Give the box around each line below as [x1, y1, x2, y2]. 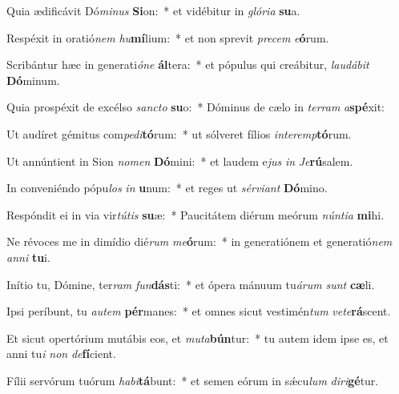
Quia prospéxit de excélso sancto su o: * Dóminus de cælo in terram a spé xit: [6, 98, 385, 115]
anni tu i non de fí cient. [6, 345, 116, 362]
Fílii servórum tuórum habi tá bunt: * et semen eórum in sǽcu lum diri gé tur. [6, 372, 379, 388]
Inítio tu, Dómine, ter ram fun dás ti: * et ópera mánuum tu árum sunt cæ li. [6, 275, 375, 292]
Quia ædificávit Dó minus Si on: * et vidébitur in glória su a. [6, 2, 300, 18]
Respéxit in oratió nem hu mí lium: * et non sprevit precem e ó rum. [6, 29, 329, 46]
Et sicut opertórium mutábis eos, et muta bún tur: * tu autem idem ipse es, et [6, 329, 389, 346]
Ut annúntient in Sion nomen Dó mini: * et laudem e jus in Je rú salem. [6, 152, 353, 169]
